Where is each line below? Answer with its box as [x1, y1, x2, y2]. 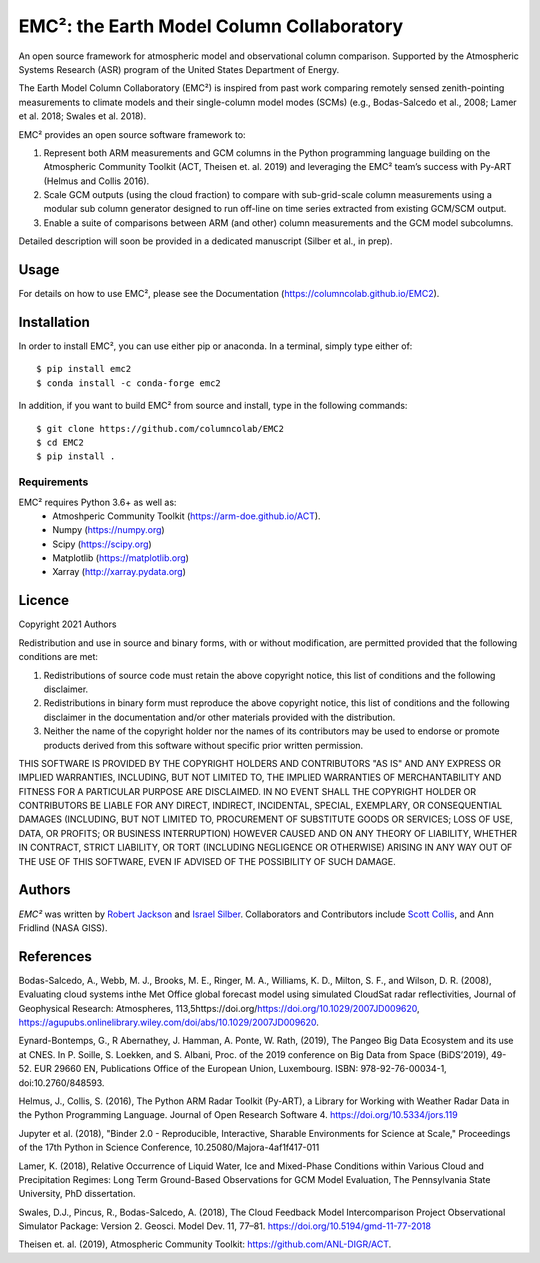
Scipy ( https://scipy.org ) [52, 538, 152, 550]
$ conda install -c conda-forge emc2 [36, 377, 222, 389]
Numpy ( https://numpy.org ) [52, 524, 165, 536]
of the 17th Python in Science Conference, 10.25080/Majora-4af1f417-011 [18, 1141, 320, 1154]
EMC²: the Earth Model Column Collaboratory [18, 15, 404, 37]
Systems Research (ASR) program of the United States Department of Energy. [18, 63, 340, 75]
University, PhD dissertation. [18, 1188, 136, 1200]
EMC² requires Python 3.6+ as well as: [18, 496, 177, 508]
